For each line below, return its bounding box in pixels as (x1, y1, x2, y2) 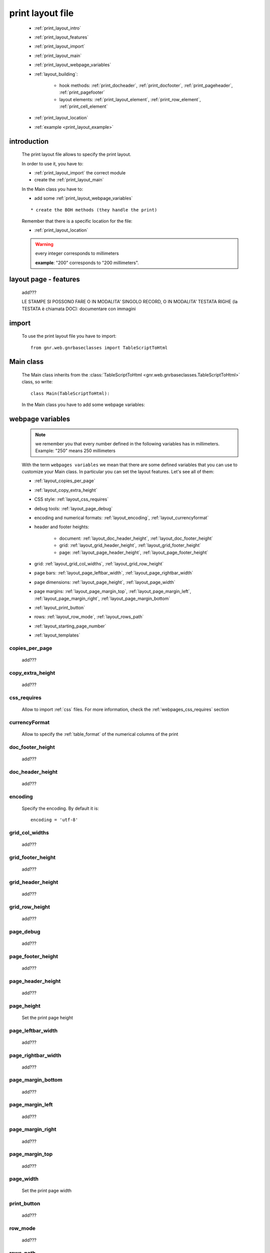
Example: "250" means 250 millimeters (35, 448, 116, 454)
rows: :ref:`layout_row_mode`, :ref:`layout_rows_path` (34, 614, 144, 620)
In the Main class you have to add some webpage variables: (21, 401, 145, 408)
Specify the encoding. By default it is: (21, 805, 99, 811)
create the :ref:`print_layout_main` (34, 177, 104, 183)
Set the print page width (21, 1188, 72, 1194)
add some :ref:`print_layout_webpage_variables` (34, 195, 133, 201)
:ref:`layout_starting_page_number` (34, 623, 106, 629)
